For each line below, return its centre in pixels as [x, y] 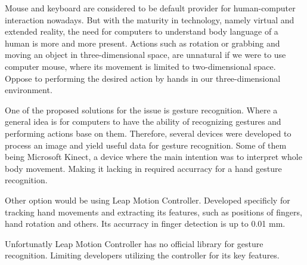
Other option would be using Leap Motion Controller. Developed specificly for [148, 200]
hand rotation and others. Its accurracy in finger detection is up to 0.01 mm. [145, 224]
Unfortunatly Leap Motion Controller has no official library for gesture [134, 243]
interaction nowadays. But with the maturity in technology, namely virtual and [150, 19]
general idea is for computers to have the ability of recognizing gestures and [143, 121]
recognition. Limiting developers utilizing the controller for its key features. [142, 255]
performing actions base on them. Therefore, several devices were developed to [148, 133]
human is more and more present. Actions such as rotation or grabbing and [142, 43]
